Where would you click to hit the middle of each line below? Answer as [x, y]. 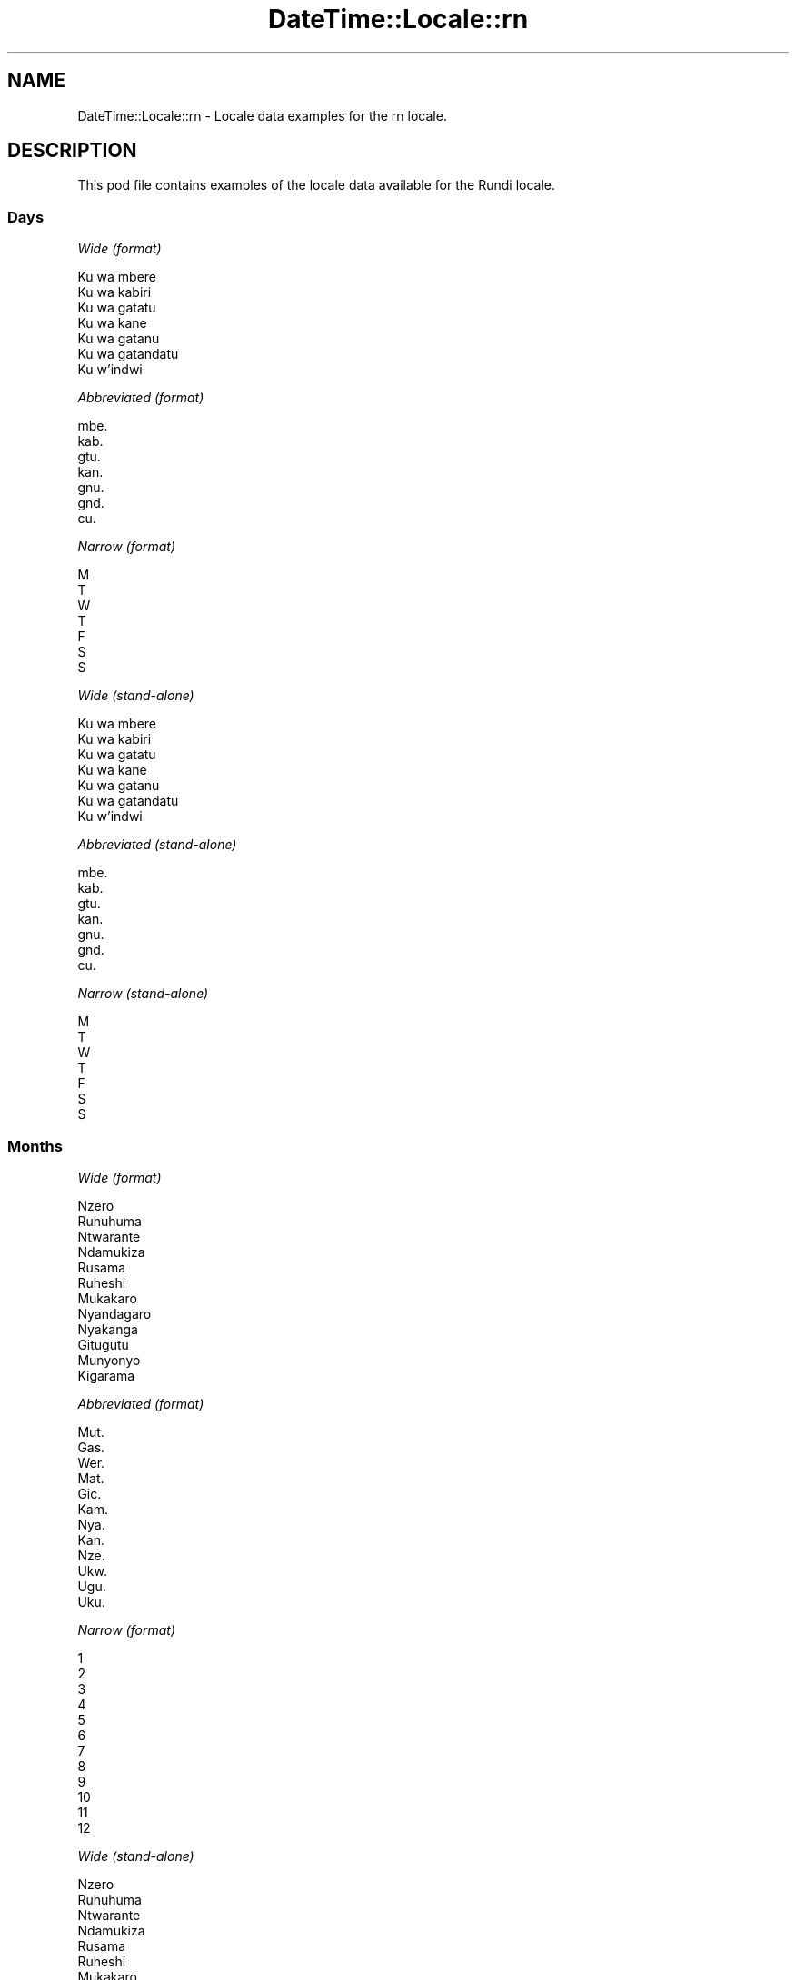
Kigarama [106, 1375]
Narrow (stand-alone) [143, 994]
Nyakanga [108, 1329]
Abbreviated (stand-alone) [157, 845]
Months [35, 1146]
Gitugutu [103, 1344]
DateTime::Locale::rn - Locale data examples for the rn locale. [262, 115]
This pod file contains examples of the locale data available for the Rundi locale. [316, 185]
